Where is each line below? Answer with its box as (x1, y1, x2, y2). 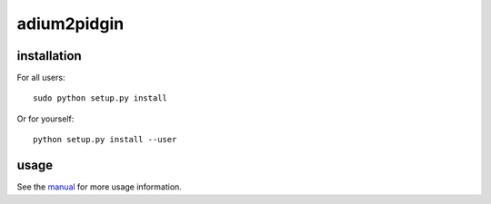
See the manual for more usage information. (16, 181, 182, 192)
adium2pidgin (16, 14, 125, 34)
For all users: (16, 73, 65, 83)
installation (16, 48, 82, 63)
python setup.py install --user (33, 134, 177, 145)
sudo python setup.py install (33, 93, 168, 103)
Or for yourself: (16, 113, 75, 124)
